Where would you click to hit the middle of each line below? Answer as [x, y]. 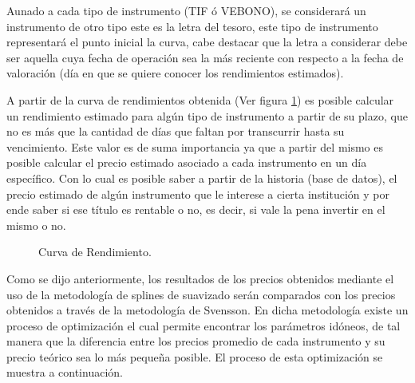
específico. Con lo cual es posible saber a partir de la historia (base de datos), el [202, 178]
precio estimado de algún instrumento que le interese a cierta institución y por [198, 193]
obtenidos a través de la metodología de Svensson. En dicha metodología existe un [207, 310]
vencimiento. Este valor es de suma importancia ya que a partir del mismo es [195, 146]
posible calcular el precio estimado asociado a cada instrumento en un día [187, 162]
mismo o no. [36, 225]
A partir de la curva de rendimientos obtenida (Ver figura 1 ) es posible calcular [200, 99]
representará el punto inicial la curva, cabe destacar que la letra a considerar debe [207, 42]
